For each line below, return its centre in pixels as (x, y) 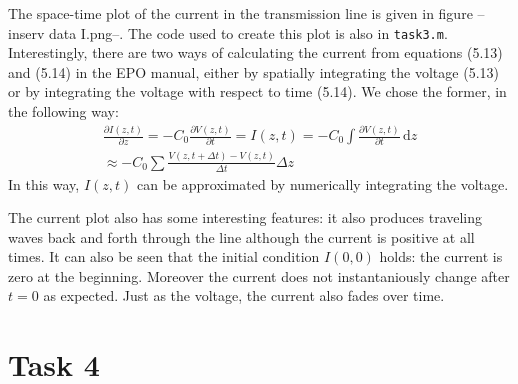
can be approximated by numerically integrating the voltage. (323, 183)
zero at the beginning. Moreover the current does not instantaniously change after (259, 275)
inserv (26, 32)
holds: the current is (441, 256)
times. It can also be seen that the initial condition (164, 256)
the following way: (63, 111)
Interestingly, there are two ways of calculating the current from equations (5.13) (255, 52)
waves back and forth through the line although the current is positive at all (241, 236)
